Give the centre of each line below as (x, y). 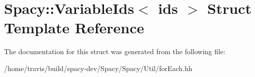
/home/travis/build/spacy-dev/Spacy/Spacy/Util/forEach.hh (98, 68)
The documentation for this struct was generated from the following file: (115, 51)
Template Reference (74, 28)
